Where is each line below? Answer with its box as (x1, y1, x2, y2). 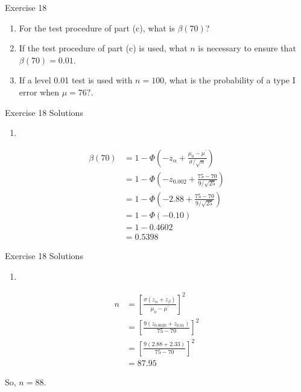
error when (19, 85, 60, 98)
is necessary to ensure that (198, 42, 296, 54)
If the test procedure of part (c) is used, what (19, 42, 188, 54)
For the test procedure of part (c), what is (19, 21, 175, 34)
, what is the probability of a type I (164, 74, 296, 86)
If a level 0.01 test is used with (19, 74, 133, 86)
